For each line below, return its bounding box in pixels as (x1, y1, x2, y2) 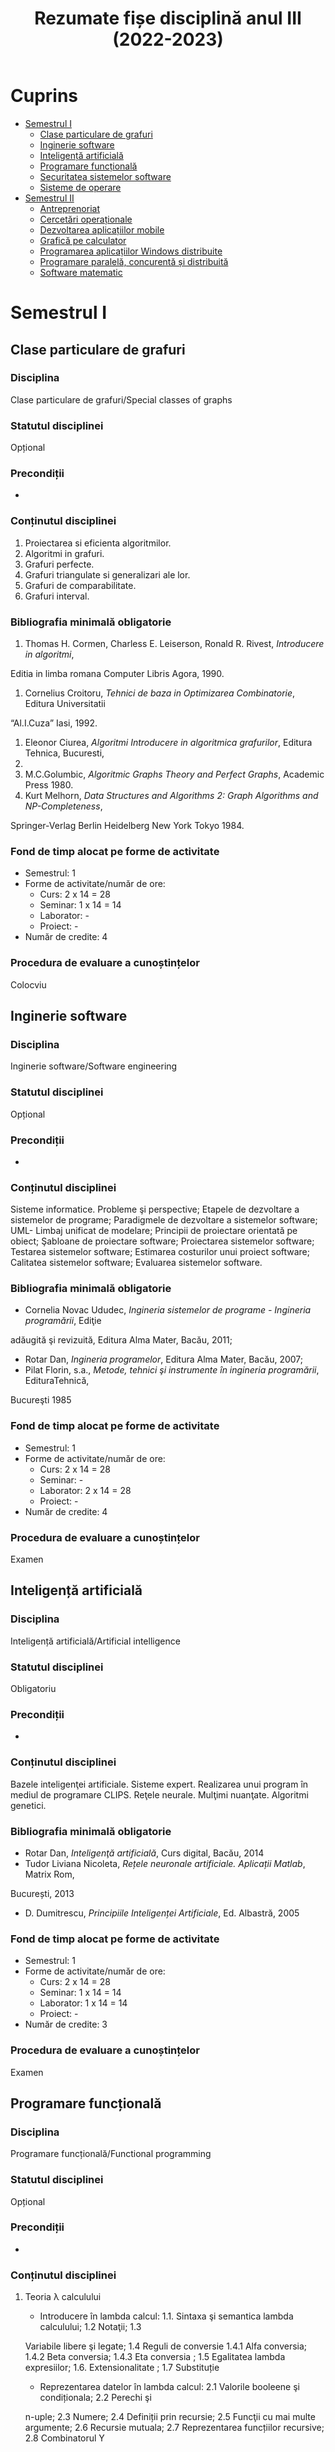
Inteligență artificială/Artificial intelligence (10, 1635, 181, 1647)
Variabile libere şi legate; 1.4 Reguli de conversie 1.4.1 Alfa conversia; (24, 2340, 308, 2352)
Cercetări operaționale (39, 213, 133, 225)
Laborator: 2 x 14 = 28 (39, 1484, 132, 1496)
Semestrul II (24, 192, 75, 204)
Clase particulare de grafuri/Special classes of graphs (10, 393, 233, 406)
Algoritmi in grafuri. (24, 547, 105, 559)
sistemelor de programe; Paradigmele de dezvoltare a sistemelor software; (10, 1214, 318, 1226)
